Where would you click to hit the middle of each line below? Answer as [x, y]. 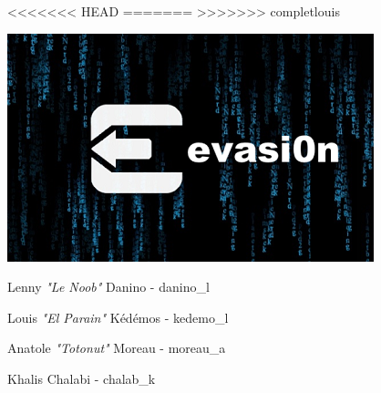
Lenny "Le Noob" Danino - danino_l [108, 287]
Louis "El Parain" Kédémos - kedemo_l [118, 317]
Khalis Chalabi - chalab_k [82, 378]
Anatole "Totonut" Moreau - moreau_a [117, 348]
